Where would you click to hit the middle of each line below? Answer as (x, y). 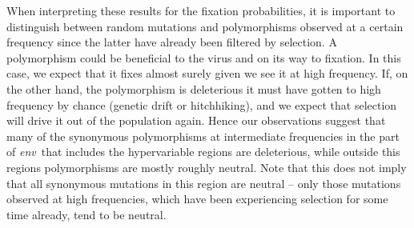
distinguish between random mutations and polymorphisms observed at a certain (205, 26)
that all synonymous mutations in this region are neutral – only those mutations (204, 183)
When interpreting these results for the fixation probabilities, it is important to (201, 10)
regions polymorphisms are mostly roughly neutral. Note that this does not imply (207, 167)
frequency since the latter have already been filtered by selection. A (172, 42)
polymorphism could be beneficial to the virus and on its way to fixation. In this (204, 57)
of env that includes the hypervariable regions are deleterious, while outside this (203, 152)
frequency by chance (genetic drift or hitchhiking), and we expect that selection (202, 104)
